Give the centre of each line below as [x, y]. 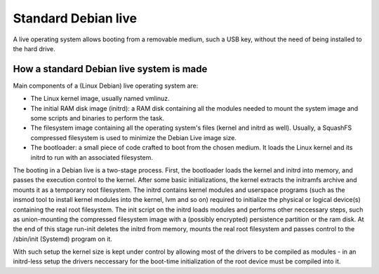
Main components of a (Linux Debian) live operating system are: [106, 85]
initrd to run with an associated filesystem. [92, 157]
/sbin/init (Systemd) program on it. [62, 239]
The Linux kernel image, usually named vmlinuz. [100, 99]
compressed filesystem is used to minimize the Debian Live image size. [133, 137]
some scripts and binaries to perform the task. [98, 118]
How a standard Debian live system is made [110, 69]
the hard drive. [34, 48]
